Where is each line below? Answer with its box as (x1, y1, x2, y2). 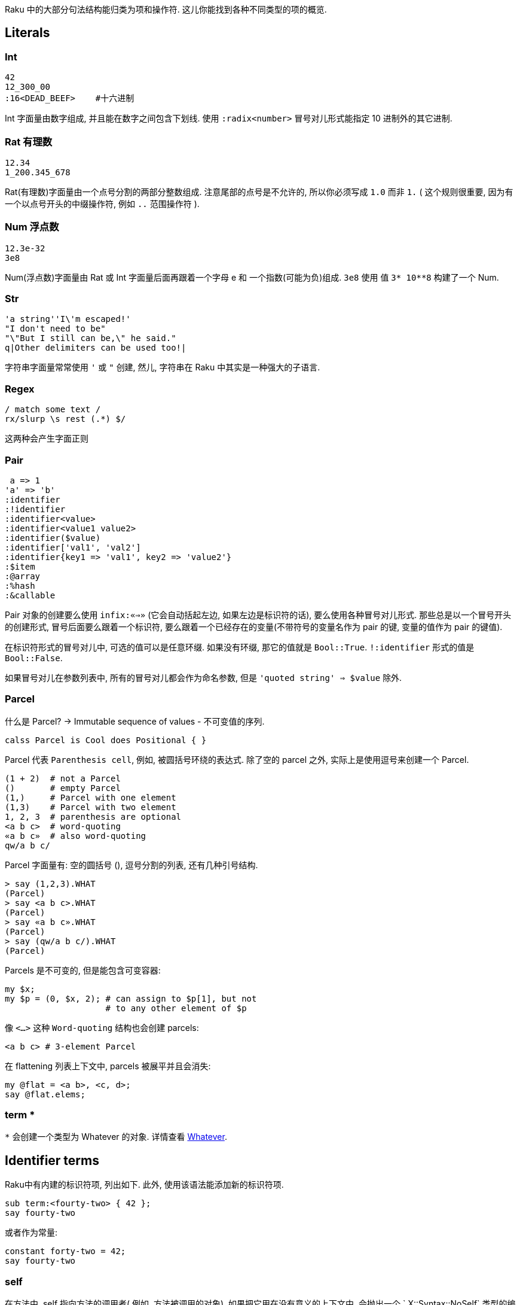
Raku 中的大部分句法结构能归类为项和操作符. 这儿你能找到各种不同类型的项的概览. (5, 4, 327, 14)
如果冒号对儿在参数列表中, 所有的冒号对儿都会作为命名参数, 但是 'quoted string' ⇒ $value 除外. (5, 672, 402, 683)
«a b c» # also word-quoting (5, 831, 146, 841)
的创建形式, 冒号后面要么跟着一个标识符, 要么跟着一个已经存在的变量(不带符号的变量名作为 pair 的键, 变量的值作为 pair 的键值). (5, 621, 503, 632)
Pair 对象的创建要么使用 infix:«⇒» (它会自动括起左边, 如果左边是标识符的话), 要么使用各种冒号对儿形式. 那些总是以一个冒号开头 (5, 609, 512, 620)
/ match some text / (5, 404, 101, 415)
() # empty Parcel (5, 783, 121, 793)
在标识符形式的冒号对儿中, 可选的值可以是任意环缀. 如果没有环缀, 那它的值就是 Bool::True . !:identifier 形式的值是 (5, 641, 475, 652)
